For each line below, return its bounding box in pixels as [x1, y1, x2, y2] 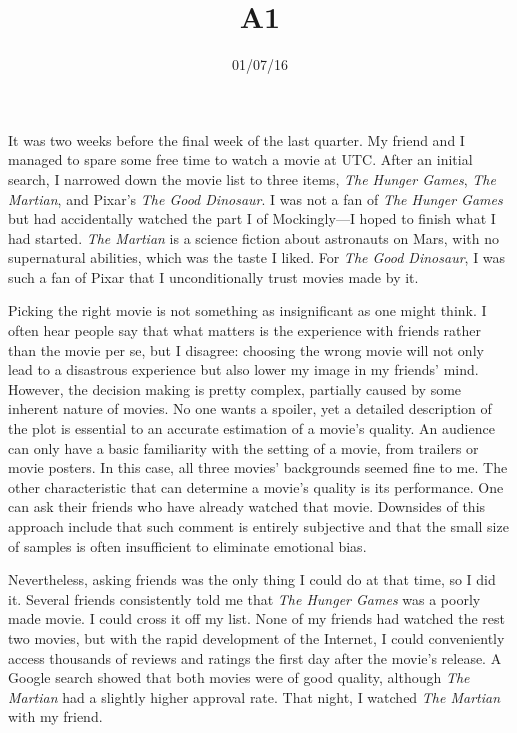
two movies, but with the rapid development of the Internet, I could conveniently [8, 627, 505, 648]
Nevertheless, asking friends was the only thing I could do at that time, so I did [8, 569, 496, 590]
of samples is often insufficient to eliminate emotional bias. [8, 535, 367, 556]
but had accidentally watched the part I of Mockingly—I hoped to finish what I [8, 208, 496, 229]
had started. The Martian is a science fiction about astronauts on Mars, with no [8, 227, 500, 248]
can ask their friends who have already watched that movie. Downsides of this [8, 496, 486, 517]
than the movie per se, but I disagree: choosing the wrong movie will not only [8, 339, 484, 360]
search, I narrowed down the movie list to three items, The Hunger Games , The [8, 168, 496, 189]
